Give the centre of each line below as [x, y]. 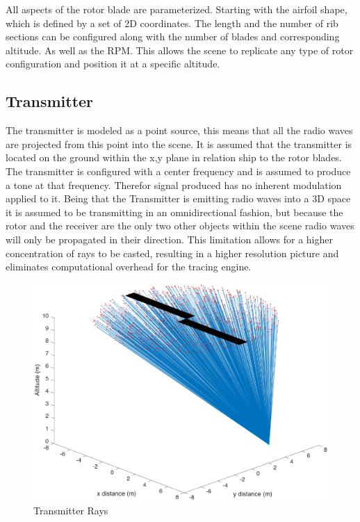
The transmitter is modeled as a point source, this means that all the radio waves [179, 130]
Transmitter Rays [71, 510]
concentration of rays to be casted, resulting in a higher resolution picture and [172, 253]
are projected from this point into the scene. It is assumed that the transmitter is [179, 144]
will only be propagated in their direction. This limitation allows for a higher [169, 239]
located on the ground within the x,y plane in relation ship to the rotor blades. [174, 157]
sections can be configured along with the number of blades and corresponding [173, 36]
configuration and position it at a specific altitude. [113, 64]
